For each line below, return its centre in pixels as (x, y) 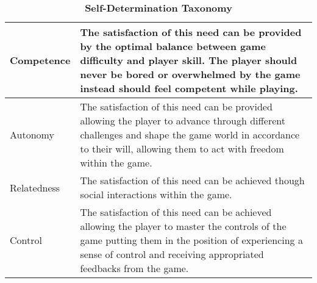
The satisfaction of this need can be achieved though (192, 180)
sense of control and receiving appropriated (172, 254)
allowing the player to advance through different (183, 120)
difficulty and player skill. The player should (189, 60)
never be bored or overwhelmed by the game (190, 74)
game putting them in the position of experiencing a (191, 240)
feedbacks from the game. (134, 268)
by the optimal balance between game (173, 46)
